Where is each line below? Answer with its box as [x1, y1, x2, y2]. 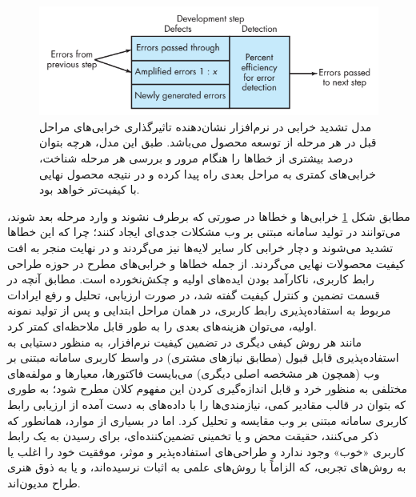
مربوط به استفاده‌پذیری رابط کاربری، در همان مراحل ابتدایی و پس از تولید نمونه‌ [7, 302, 391, 319]
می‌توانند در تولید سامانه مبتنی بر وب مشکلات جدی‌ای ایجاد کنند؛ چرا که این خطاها [7, 223, 401, 240]
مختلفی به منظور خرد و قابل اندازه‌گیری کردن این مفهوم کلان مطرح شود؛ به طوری [7, 380, 408, 397]
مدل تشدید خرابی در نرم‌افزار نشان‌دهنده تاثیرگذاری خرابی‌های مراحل [39, 118, 372, 134]
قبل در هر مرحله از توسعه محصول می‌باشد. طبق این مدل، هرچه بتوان [39, 134, 377, 150]
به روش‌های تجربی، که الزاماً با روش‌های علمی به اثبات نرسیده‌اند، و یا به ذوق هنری [7, 459, 406, 475]
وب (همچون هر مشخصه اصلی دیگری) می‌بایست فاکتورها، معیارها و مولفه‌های [7, 364, 380, 381]
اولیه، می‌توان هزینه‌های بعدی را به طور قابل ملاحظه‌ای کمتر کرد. [7, 317, 317, 334]
